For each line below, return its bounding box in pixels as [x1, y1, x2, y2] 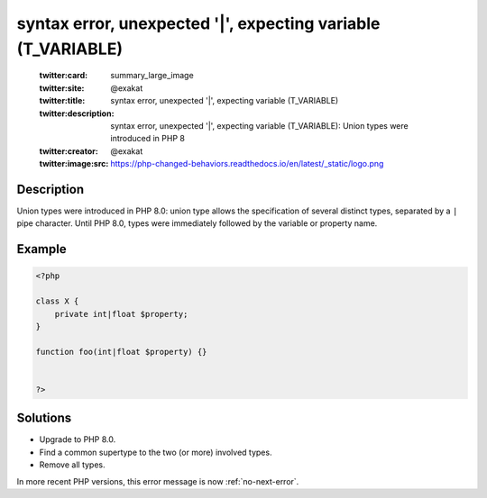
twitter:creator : [39, 145, 98, 157]
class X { [35, 296, 79, 306]
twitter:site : [39, 82, 85, 94]
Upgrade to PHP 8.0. [39, 434, 116, 445]
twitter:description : [39, 108, 115, 119]
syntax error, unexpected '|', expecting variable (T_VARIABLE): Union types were [110, 120, 409, 131]
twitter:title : [39, 95, 86, 106]
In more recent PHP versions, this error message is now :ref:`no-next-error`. [16, 475, 299, 486]
